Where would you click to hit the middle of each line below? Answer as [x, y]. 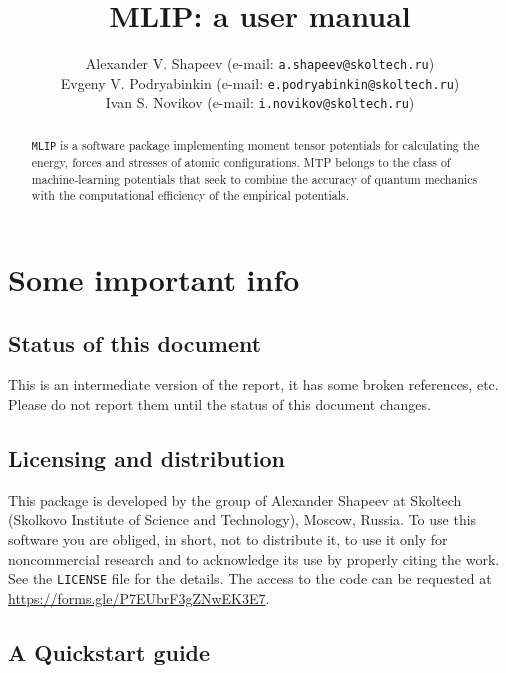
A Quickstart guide [109, 651]
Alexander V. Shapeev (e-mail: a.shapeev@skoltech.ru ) [260, 63]
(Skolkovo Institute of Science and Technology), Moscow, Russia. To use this [242, 519]
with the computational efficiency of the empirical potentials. [190, 195]
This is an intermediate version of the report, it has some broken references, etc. [253, 384]
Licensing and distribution [146, 457]
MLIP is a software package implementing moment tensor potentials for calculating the [255, 144]
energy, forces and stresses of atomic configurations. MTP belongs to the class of [241, 162]
